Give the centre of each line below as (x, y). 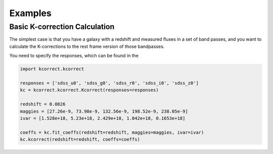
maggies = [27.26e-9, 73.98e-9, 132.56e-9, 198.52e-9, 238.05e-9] (104, 111)
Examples (30, 13)
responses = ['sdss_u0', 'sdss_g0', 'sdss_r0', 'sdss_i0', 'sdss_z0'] (109, 83)
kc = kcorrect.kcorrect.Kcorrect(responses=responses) (89, 90)
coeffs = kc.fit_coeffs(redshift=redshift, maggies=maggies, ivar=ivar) (112, 132)
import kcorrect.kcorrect (52, 69)
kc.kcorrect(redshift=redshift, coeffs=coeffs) (80, 139)
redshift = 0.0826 (43, 104)
